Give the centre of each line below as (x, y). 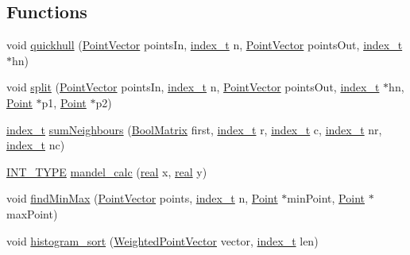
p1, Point (64, 102)
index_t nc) (36, 145)
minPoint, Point (326, 198)
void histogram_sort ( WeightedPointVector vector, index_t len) (162, 240)
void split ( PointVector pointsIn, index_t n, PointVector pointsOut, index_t (193, 87)
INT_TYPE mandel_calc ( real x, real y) (107, 171)
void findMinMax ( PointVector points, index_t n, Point (142, 198)
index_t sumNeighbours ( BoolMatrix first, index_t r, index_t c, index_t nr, (194, 129)
